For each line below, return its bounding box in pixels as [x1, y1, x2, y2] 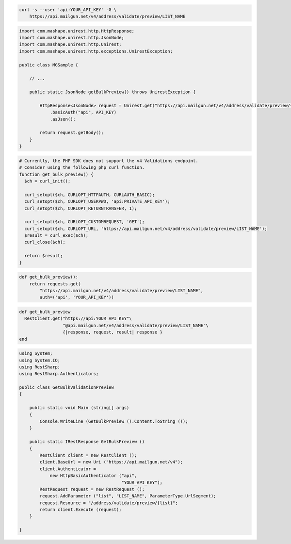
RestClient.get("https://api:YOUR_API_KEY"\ [24, 316, 132, 321]
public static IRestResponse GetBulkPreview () [29, 439, 145, 445]
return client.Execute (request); [39, 507, 122, 512]
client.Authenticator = [39, 466, 97, 472]
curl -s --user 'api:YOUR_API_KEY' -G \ [19, 7, 116, 12]
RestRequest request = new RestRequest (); [39, 486, 145, 492]
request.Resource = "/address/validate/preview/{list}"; [39, 500, 178, 506]
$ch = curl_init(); [24, 178, 71, 184]
